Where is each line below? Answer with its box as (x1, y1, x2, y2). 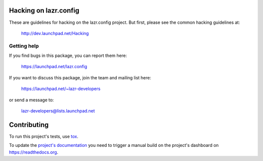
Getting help (9, 42, 39, 49)
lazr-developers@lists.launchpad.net (21, 108, 95, 114)
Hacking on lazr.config (9, 6, 80, 15)
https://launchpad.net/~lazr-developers (21, 86, 101, 92)
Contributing (9, 121, 49, 129)
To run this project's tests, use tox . (9, 133, 79, 139)
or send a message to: (9, 97, 54, 103)
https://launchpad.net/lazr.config (21, 64, 88, 70)
